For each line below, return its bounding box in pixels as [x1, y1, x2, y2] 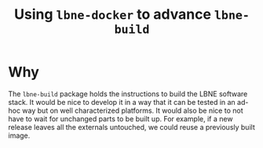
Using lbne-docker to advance [14, 5, 212, 23]
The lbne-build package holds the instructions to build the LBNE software [8, 88, 248, 99]
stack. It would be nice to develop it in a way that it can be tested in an [8, 97, 236, 106]
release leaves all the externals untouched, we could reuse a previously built [8, 122, 255, 132]
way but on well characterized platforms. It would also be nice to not [22, 106, 243, 115]
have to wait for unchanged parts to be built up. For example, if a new [8, 114, 233, 123]
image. [8, 131, 31, 140]
